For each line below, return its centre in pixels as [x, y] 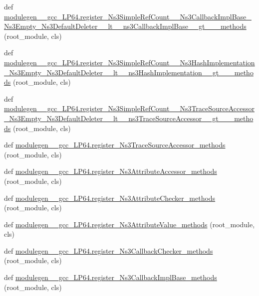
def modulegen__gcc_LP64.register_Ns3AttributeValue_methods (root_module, [129, 224]
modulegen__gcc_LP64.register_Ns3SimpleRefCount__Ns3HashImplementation [129, 62]
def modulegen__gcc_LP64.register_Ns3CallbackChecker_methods [109, 250]
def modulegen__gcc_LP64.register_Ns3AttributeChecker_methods [110, 198]
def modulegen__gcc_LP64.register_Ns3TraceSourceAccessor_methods [115, 145]
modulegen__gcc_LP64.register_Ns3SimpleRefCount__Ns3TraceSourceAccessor [129, 108]
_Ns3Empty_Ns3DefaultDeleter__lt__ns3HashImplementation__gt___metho [129, 72]
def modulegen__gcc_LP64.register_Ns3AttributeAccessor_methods [111, 171]
